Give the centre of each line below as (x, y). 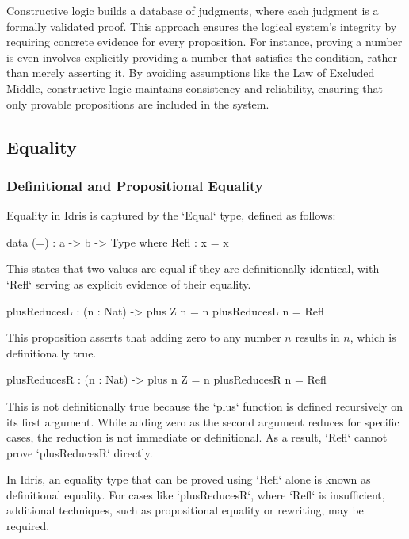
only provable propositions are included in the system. (138, 103)
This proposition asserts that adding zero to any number (144, 337)
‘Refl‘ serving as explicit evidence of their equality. (129, 283)
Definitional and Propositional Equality (135, 185)
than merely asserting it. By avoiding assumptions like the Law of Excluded (191, 73)
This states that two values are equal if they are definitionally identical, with (193, 268)
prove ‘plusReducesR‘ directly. (80, 452)
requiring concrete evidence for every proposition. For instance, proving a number (204, 42)
